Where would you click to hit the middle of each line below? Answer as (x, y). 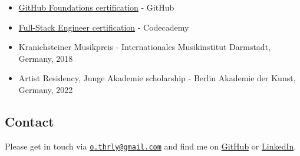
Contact (29, 121)
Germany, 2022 (46, 89)
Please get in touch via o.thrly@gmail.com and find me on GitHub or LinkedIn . (151, 146)
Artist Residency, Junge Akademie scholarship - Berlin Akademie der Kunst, (157, 78)
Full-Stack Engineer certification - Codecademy (104, 27)
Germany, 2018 (46, 58)
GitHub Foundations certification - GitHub (96, 7)
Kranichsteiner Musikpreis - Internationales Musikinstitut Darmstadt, (144, 47)
